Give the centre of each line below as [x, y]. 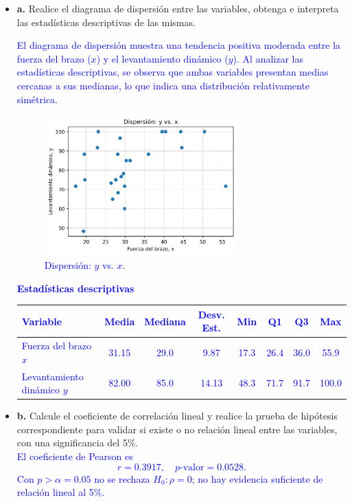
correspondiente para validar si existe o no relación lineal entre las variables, [177, 429]
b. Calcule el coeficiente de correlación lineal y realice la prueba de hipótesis [177, 416]
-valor [192, 467]
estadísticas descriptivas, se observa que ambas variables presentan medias [173, 72]
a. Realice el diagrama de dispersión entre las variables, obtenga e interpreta [178, 8]
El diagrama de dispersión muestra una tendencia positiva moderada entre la [179, 45]
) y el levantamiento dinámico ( [162, 58]
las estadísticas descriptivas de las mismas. [106, 22]
